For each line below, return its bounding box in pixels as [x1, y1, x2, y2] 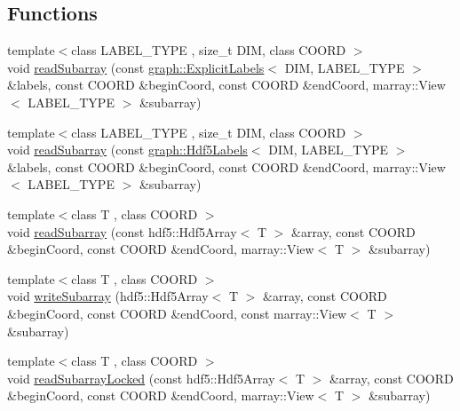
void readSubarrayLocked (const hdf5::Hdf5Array [7, 368, 275, 387]
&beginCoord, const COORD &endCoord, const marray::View [7, 304, 347, 322]
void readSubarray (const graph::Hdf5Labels [7, 140, 248, 159]
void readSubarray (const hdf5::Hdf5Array [7, 222, 237, 241]
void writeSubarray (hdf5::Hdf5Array [7, 287, 209, 305]
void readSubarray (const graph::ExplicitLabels [7, 58, 265, 76]
